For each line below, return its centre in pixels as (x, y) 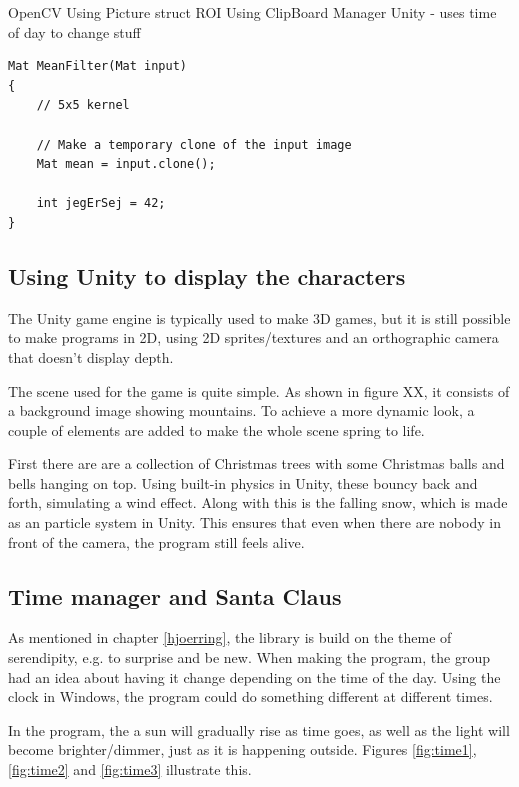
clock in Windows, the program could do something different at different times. (250, 696)
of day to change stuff (74, 31)
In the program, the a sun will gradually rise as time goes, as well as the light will (259, 729)
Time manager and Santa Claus (175, 595)
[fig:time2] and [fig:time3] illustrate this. (130, 769)
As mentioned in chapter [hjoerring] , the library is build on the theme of (230, 637)
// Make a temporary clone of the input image (194, 144)
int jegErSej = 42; (101, 203)
